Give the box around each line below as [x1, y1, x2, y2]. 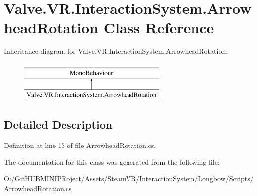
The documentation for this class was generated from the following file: [4, 156, 220, 167]
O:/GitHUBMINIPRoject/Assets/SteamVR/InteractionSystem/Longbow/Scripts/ [4, 173, 254, 184]
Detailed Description [4, 117, 113, 132]
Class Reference [103, 17, 214, 38]
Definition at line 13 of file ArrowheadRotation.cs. [4, 140, 156, 150]
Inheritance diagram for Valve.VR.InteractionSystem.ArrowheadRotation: [4, 46, 228, 56]
